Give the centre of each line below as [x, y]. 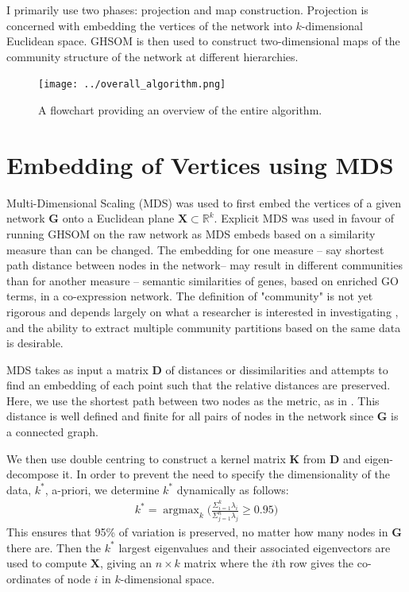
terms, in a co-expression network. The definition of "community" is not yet [190, 296]
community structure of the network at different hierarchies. [152, 56]
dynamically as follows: [233, 489]
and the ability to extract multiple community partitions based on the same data [204, 327]
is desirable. [35, 343]
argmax [181, 511]
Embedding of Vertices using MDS [200, 164]
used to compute [47, 563]
